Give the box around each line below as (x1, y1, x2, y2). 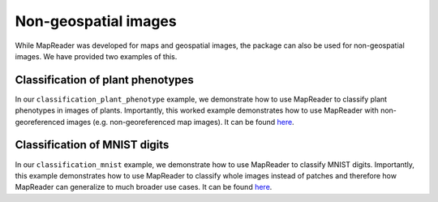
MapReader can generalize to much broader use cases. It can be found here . (15, 183, 273, 192)
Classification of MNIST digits (15, 138, 170, 152)
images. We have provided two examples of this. (15, 51, 178, 61)
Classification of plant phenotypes (15, 73, 195, 87)
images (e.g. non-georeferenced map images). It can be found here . (66, 117, 295, 127)
